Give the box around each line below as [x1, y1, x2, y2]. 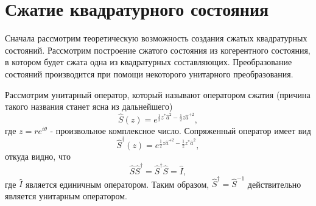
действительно [247, 177, 301, 190]
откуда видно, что [5, 150, 71, 163]
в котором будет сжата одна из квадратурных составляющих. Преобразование [5, 55, 292, 68]
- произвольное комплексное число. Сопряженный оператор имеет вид [50, 124, 311, 137]
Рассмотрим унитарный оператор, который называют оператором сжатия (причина [5, 88, 311, 101]
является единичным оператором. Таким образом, [25, 177, 209, 190]
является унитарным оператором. [5, 189, 127, 202]
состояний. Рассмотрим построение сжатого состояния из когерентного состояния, [5, 43, 311, 56]
